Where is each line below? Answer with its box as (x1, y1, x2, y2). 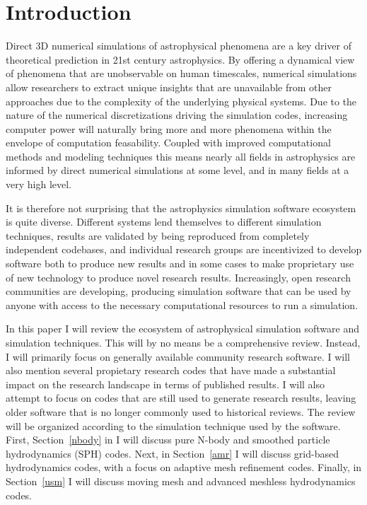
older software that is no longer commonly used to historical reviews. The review (6, 404, 356, 419)
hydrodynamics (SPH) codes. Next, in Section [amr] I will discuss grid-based (6, 446, 339, 460)
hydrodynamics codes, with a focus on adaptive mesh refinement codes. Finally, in (6, 460, 362, 475)
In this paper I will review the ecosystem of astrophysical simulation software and (6, 321, 359, 336)
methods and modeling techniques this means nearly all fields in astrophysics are (6, 149, 356, 163)
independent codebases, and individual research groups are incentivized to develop (6, 242, 362, 257)
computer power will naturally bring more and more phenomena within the (6, 121, 332, 136)
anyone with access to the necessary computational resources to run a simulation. (6, 297, 359, 312)
